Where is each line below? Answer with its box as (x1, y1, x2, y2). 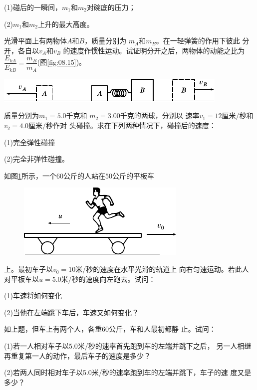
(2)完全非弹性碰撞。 (4, 154, 69, 164)
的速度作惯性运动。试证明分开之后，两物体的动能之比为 (63, 45, 245, 55)
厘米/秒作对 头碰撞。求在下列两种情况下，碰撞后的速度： (28, 120, 216, 131)
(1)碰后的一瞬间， (4, 2, 62, 12)
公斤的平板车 (112, 170, 154, 181)
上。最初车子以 (4, 264, 53, 274)
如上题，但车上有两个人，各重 (4, 324, 102, 334)
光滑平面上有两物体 (4, 35, 67, 46)
